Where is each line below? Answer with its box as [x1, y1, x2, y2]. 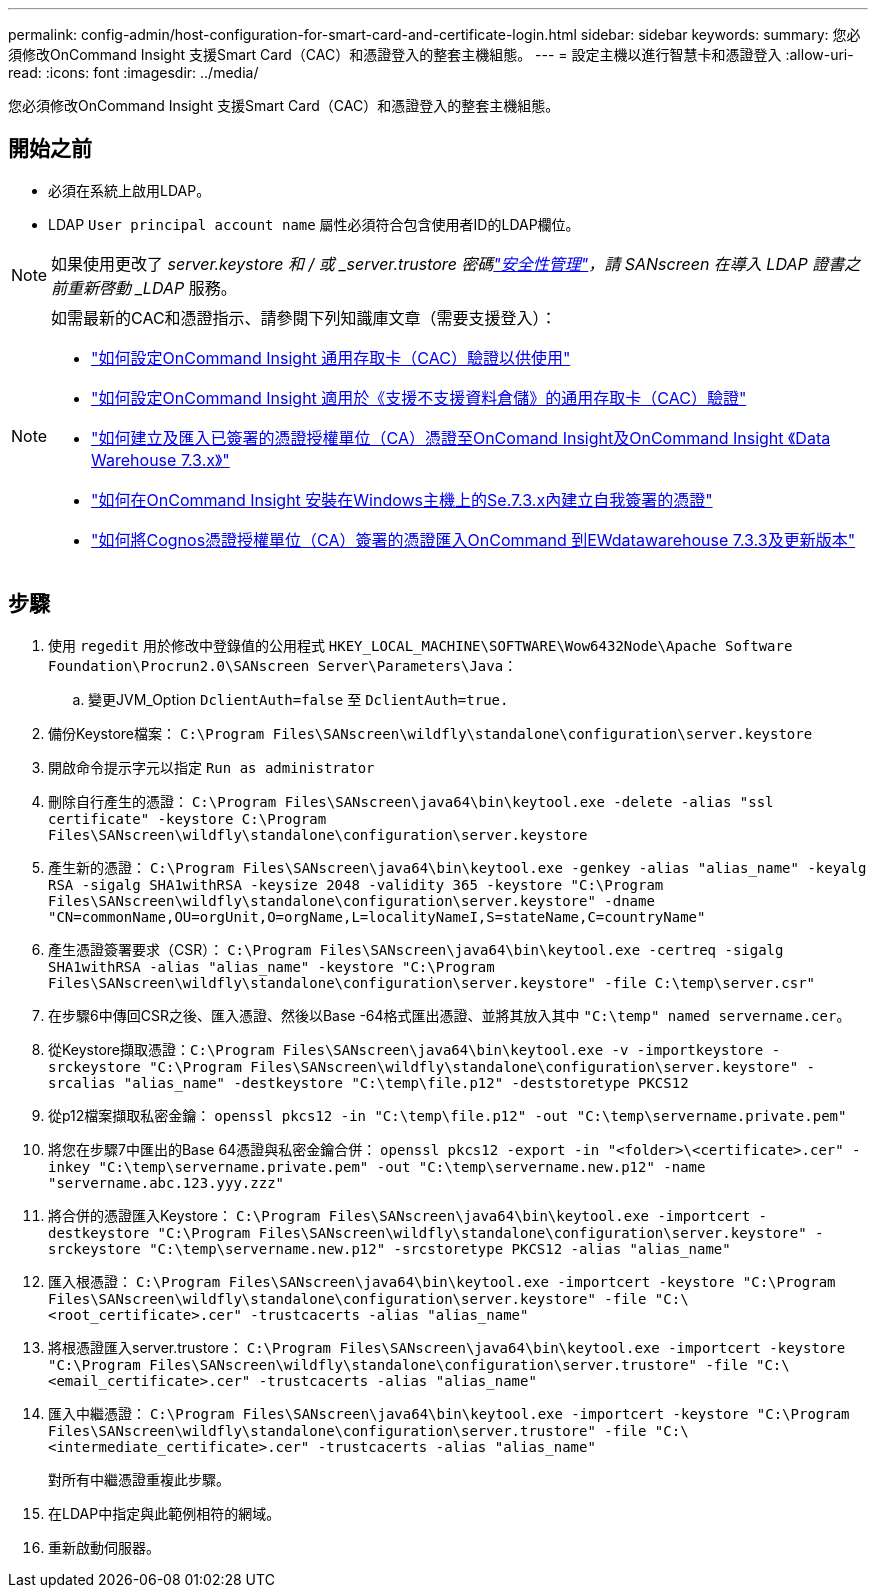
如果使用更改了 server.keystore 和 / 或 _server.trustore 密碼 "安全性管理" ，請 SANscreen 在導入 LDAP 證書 [51, 253, 845, 274]
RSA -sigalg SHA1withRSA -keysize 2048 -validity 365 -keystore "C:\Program [48, 876, 664, 893]
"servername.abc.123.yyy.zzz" [48, 1174, 285, 1191]
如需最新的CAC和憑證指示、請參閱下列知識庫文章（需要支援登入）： [51, 307, 557, 328]
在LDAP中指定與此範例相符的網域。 [48, 1504, 281, 1522]
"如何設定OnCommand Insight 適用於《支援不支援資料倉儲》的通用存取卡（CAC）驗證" [91, 387, 747, 408]
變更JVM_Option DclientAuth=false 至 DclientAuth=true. [88, 690, 509, 708]
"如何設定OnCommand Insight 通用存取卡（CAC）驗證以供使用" [91, 347, 571, 368]
